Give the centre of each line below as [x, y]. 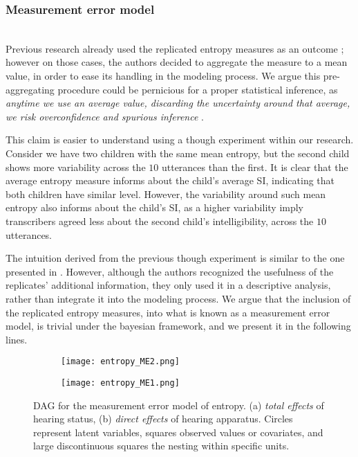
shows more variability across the [76, 167]
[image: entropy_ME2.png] [120, 362]
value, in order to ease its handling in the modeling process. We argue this [163, 75]
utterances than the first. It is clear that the [255, 167]
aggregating [30, 89]
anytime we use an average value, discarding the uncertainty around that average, [178, 103]
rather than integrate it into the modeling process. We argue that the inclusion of [178, 298]
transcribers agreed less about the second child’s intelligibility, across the [160, 221]
